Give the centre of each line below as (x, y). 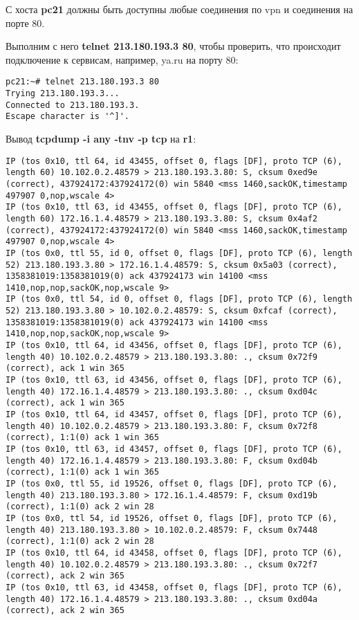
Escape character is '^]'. (67, 117)
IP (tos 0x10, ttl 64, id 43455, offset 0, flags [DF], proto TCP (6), (174, 161)
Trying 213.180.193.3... (63, 94)
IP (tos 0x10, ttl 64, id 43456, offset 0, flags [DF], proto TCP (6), (174, 346)
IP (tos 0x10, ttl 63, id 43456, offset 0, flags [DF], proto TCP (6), (174, 380)
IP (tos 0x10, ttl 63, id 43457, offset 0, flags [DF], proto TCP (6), (174, 449)
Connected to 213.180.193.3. (73, 105)
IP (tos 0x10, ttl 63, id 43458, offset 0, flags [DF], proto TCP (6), (174, 587)
